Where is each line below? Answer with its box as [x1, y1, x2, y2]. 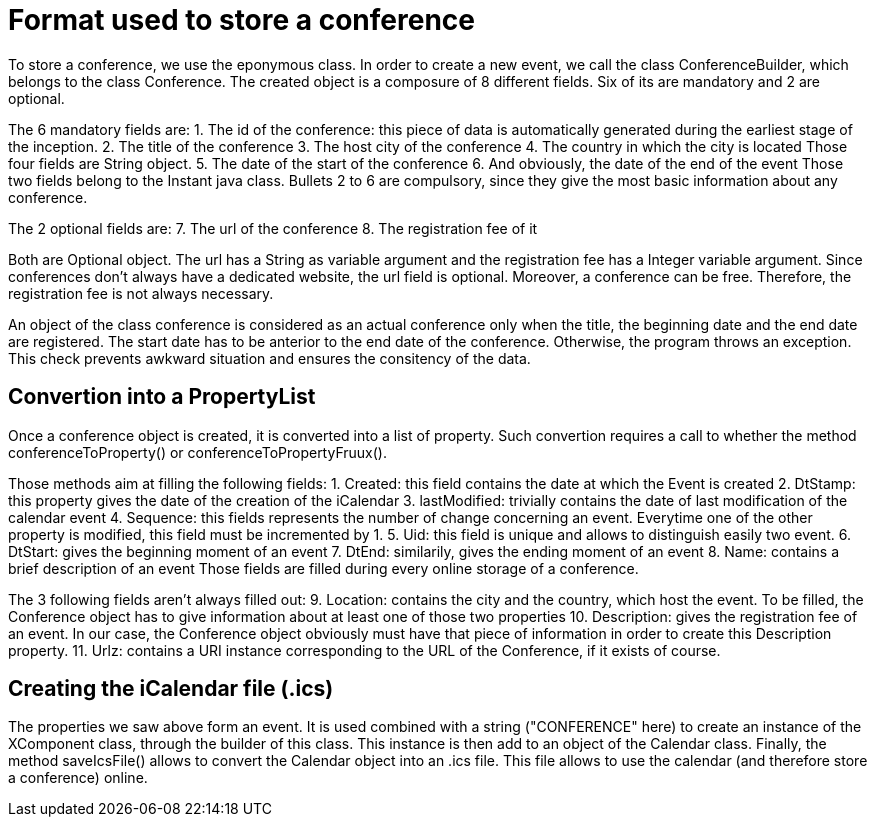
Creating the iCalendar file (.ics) [8, 676, 334, 702]
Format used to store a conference [8, 3, 475, 37]
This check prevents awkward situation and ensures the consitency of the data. [8, 349, 531, 367]
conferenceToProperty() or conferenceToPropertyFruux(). [8, 443, 387, 461]
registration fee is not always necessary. [8, 284, 274, 302]
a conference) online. [8, 769, 148, 787]
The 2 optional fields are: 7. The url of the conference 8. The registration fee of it [8, 219, 538, 237]
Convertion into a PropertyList [8, 384, 316, 410]
